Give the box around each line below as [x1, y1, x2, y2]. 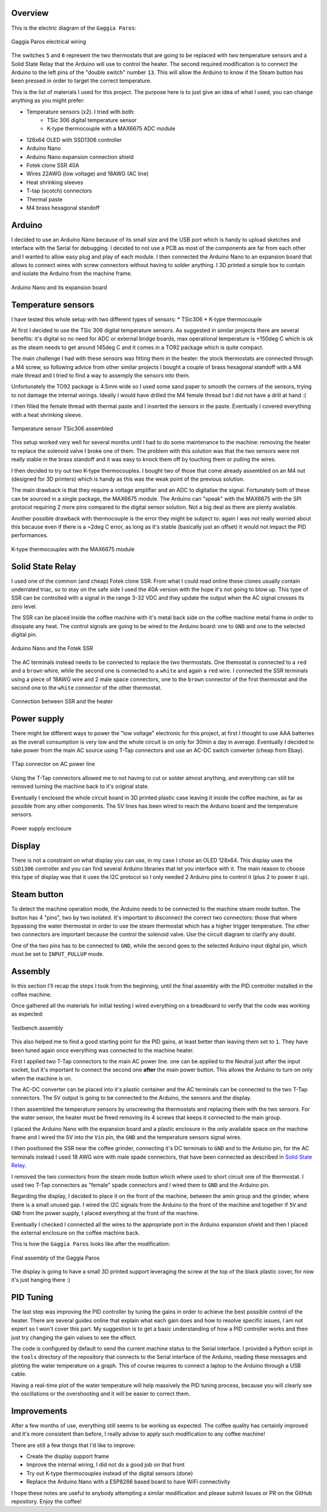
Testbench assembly [11, 1024, 64, 1031]
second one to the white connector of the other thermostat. [11, 683, 162, 691]
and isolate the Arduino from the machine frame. [11, 270, 133, 277]
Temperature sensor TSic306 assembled [11, 425, 113, 432]
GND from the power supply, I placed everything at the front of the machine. [11, 1210, 199, 1217]
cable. [11, 1371, 27, 1378]
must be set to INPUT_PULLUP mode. [11, 951, 104, 958]
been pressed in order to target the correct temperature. [11, 77, 152, 84]
